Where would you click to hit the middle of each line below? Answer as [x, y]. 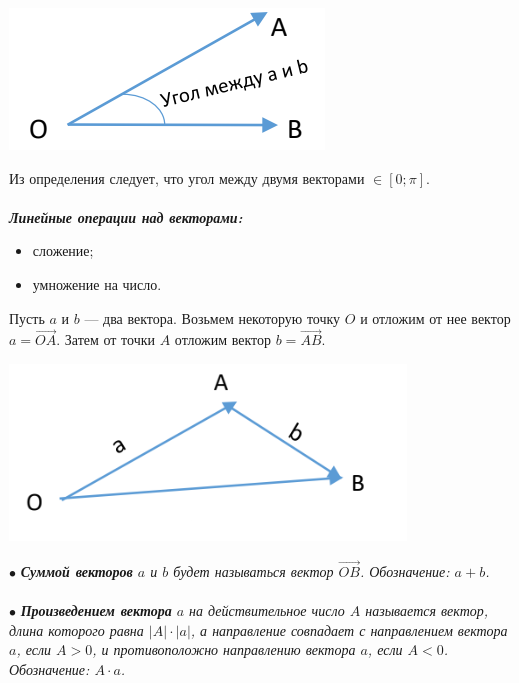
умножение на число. [97, 283]
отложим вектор [223, 339]
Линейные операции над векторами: [126, 216]
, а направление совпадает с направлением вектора [349, 629]
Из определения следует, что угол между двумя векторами [187, 177]
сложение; [63, 250]
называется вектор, [427, 609]
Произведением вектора [96, 609]
